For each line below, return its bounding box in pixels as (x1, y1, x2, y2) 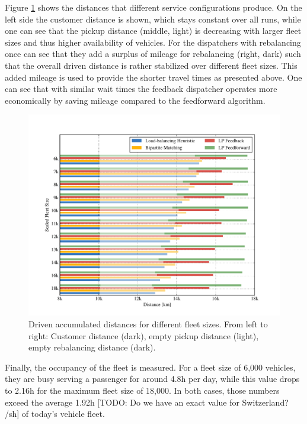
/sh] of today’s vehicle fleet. (5, 407, 105, 420)
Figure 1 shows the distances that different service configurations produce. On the (5, 1, 302, 13)
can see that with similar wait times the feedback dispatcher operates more (5, 82, 277, 95)
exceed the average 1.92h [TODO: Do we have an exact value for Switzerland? (5, 396, 289, 408)
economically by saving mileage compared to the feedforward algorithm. (5, 94, 266, 106)
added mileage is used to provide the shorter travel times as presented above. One (5, 71, 302, 83)
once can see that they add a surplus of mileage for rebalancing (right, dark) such (5, 47, 301, 60)
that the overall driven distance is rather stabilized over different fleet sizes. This (5, 59, 298, 71)
